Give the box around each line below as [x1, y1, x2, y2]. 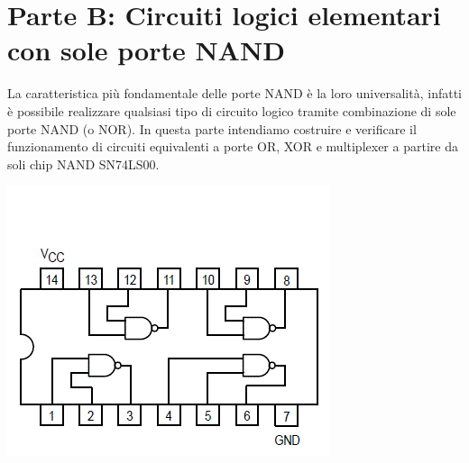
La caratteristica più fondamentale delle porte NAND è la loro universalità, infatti [7, 84, 462, 103]
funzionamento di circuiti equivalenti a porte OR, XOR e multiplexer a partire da [7, 137, 458, 156]
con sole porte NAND [7, 32, 285, 68]
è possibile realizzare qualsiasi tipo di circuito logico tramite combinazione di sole [7, 101, 456, 120]
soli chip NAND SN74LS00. [7, 154, 160, 173]
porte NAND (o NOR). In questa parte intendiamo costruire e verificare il [7, 119, 417, 138]
